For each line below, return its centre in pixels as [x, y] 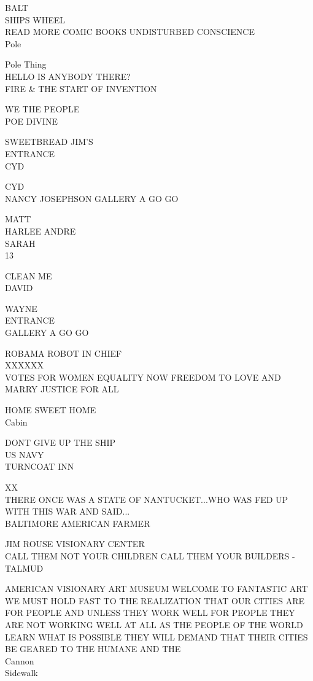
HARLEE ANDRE [41, 231]
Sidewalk [21, 673]
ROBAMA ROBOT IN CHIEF [64, 353]
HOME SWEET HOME [51, 410]
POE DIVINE [31, 121]
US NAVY [25, 454]
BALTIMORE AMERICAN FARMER [78, 523]
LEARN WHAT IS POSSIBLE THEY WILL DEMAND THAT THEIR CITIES [156, 636]
